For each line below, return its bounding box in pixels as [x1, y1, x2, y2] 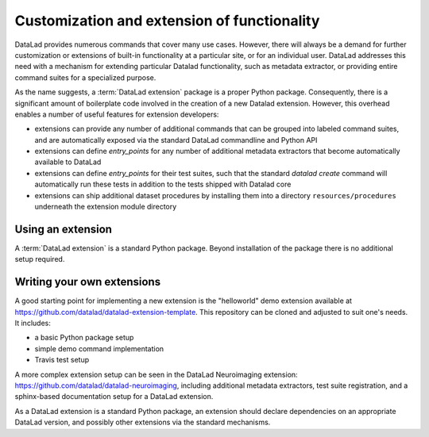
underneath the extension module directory [34, 202, 177, 212]
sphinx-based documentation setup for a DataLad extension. [14, 392, 214, 401]
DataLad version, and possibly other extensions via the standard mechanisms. [14, 417, 271, 427]
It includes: [14, 318, 51, 328]
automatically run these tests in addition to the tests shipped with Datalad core [34, 179, 292, 190]
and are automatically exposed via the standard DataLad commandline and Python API [34, 135, 318, 144]
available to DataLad [34, 157, 102, 167]
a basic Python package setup [34, 333, 134, 343]
